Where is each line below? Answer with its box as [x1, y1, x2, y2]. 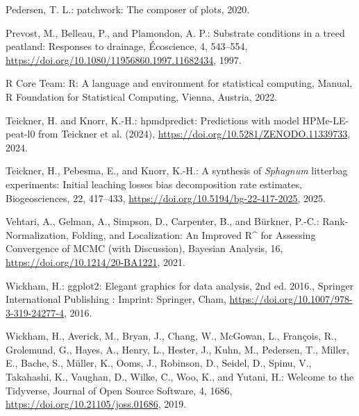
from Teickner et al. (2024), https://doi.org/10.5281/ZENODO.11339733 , [38, 126, 351, 141]
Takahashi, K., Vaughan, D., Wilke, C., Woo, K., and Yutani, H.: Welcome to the [6, 369, 354, 384]
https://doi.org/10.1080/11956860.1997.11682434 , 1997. [6, 52, 242, 67]
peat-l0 [6, 126, 35, 141]
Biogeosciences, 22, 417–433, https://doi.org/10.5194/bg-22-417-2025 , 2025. [6, 190, 326, 205]
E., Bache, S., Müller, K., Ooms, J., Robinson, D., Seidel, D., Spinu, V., [6, 356, 312, 370]
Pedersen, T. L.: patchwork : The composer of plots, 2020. [6, 2, 250, 16]
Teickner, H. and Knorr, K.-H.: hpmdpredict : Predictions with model [6, 113, 299, 127]
